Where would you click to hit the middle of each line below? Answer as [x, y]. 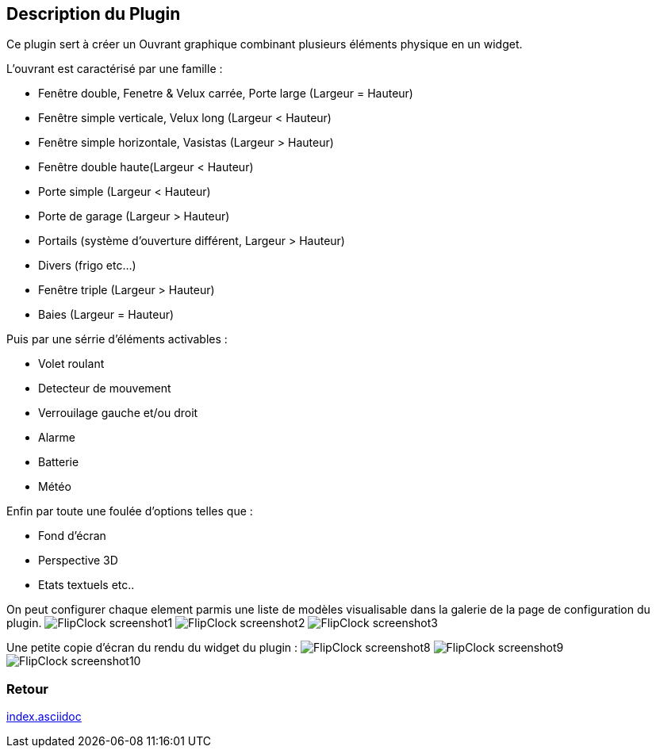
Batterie [59, 462]
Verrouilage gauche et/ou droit [118, 413]
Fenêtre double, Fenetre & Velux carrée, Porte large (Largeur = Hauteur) [226, 94]
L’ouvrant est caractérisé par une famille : [115, 69]
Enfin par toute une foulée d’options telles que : [130, 511]
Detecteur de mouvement [105, 388]
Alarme [57, 438]
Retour [27, 689]
